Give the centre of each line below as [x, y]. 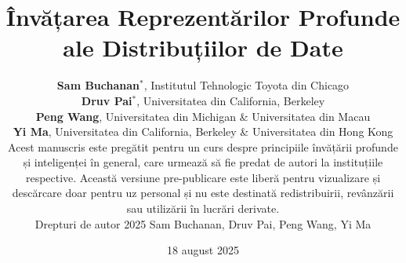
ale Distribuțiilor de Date [203, 47]
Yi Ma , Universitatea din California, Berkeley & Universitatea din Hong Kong [203, 131]
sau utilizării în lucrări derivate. [203, 208]
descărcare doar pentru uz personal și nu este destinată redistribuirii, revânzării [203, 193]
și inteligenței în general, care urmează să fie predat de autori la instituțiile [203, 162]
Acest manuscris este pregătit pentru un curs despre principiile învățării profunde [203, 146]
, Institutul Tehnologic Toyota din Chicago [246, 85]
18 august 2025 [203, 250]
